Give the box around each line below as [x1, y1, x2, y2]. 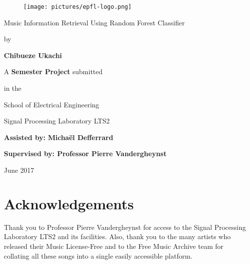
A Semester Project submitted [4, 66, 103, 77]
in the [4, 83, 21, 93]
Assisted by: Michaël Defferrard [4, 132, 114, 142]
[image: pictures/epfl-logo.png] [23, 3, 132, 10]
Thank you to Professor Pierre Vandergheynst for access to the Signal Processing [4, 222, 246, 232]
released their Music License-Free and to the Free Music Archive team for [4, 241, 224, 251]
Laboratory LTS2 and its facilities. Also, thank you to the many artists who [4, 231, 231, 242]
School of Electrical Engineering [4, 99, 99, 109]
